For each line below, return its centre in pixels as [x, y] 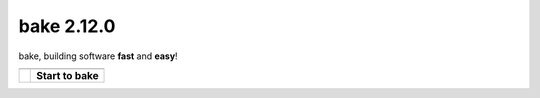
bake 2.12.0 [67, 26]
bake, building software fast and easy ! [98, 56]
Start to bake [67, 75]
